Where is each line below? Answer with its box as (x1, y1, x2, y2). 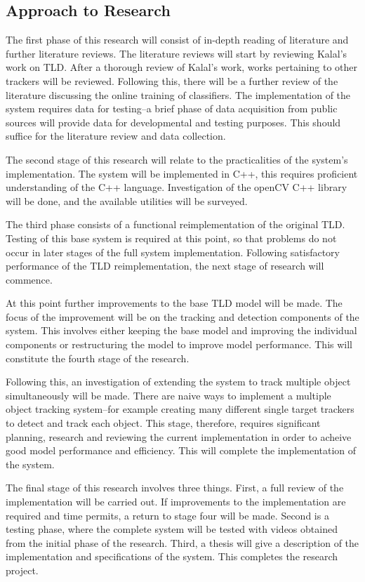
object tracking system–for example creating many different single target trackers (6, 402, 354, 416)
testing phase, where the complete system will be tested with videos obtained (6, 522, 338, 536)
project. (6, 562, 39, 577)
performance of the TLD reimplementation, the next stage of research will (6, 258, 324, 273)
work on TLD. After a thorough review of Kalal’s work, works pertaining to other (6, 60, 357, 74)
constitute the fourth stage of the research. (6, 350, 190, 365)
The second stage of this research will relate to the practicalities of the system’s (6, 152, 348, 166)
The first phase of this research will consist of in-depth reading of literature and (6, 32, 349, 47)
